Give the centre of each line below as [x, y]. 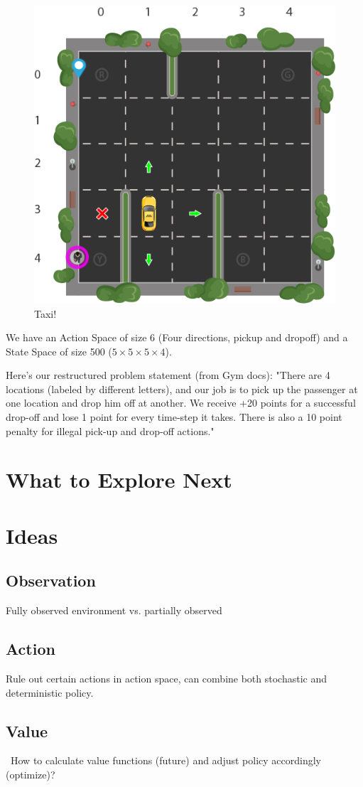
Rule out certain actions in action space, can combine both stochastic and [167, 679]
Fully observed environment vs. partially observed [114, 610]
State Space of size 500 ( [59, 351]
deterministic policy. [50, 692]
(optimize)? [31, 774]
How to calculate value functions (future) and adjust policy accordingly [166, 760]
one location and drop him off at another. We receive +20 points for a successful [181, 403]
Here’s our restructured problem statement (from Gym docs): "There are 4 [168, 375]
